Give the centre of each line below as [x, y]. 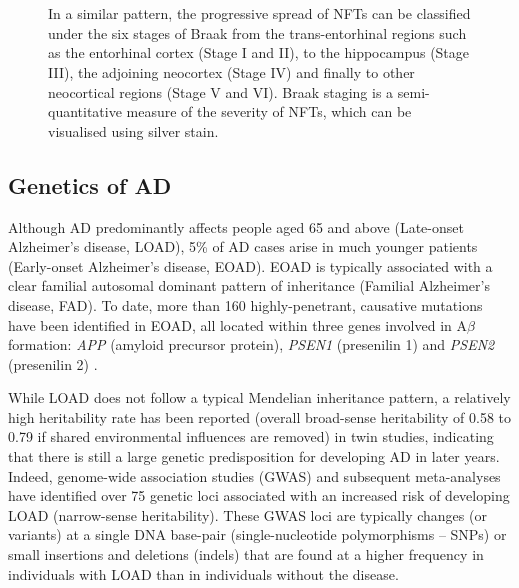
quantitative [85, 111]
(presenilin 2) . [53, 363]
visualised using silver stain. [133, 130]
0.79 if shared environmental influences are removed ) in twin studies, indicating [251, 436]
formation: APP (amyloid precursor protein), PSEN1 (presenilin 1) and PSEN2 [251, 344]
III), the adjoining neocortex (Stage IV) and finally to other [231, 71]
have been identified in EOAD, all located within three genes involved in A [238, 324]
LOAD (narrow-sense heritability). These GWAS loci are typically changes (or [247, 514]
